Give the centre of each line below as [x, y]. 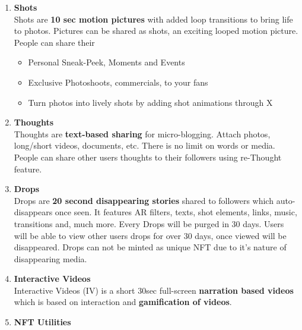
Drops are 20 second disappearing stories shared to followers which [144, 200]
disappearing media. [50, 258]
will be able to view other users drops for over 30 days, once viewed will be [150, 235]
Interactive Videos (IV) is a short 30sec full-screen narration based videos [154, 290]
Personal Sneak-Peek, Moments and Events [107, 62]
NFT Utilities [42, 322]
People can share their [54, 42]
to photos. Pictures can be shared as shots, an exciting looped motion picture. [156, 31]
